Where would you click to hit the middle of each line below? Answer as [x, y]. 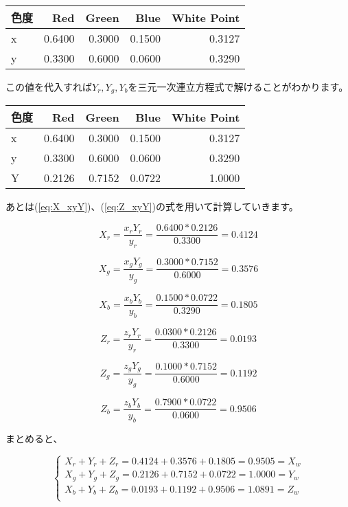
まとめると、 [34, 439]
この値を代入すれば [49, 87]
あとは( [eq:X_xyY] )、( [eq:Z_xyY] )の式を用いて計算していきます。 [152, 206]
